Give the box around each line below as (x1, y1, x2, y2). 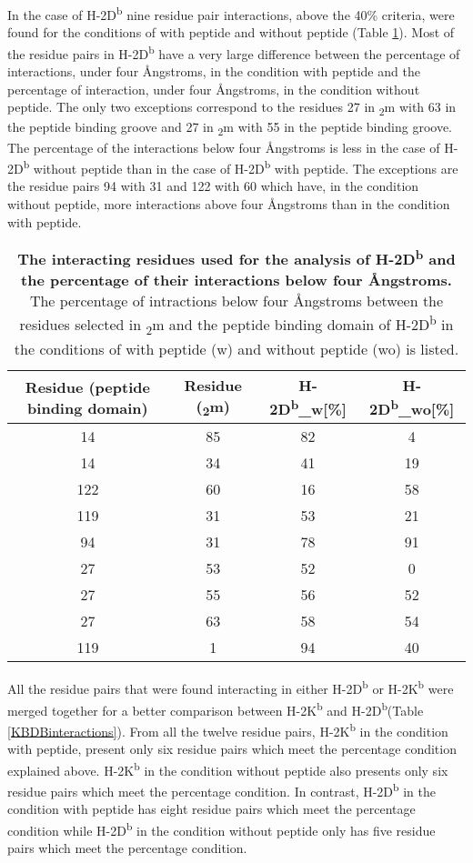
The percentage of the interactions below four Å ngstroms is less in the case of (7, 137, 440, 156)
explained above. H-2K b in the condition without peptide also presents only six (7, 758, 448, 779)
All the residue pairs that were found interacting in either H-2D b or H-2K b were (7, 677, 454, 697)
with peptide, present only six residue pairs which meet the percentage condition (7, 739, 457, 758)
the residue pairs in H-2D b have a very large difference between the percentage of (7, 41, 460, 63)
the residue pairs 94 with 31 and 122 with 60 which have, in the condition (7, 176, 419, 196)
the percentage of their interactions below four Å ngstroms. (21, 269, 452, 291)
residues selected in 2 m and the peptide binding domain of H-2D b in (19, 311, 454, 338)
